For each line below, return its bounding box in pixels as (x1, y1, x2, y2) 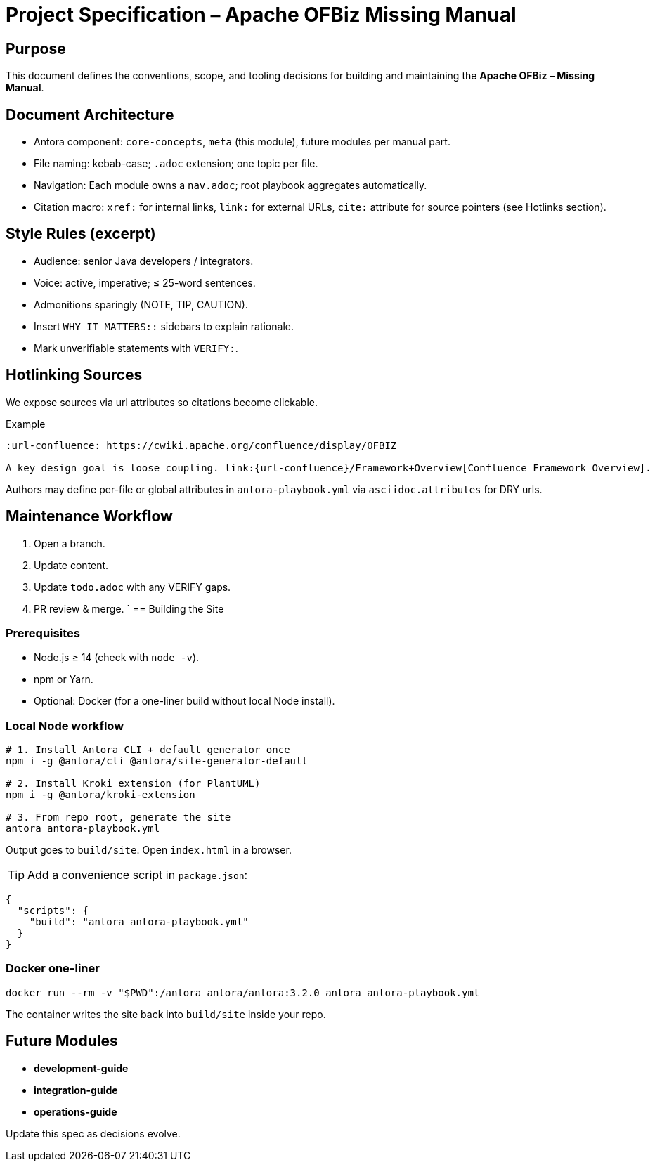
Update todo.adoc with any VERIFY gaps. (34, 580, 231, 593)
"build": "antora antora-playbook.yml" (29, 916, 249, 928)
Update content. (34, 559, 109, 571)
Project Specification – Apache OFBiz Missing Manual (6, 3, 517, 27)
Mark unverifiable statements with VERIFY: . (34, 341, 238, 354)
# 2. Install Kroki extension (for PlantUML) (6, 778, 261, 790)
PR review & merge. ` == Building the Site (34, 602, 224, 615)
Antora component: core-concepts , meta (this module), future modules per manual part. (34, 136, 450, 148)
